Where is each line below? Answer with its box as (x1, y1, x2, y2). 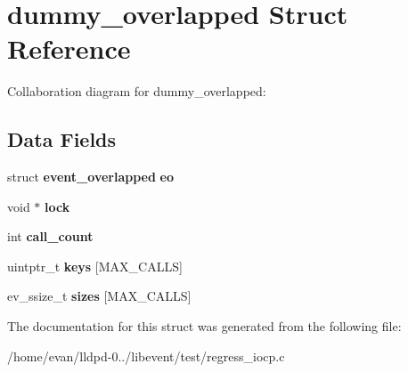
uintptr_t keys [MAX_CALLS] (7, 256, 183, 275)
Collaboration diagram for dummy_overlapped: (7, 82, 266, 101)
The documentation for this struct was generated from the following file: (7, 317, 402, 336)
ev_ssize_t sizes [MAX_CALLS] (7, 287, 192, 305)
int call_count (7, 227, 94, 246)
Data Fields (7, 125, 117, 153)
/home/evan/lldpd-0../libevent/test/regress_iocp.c (7, 346, 285, 365)
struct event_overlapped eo (7, 167, 175, 186)
